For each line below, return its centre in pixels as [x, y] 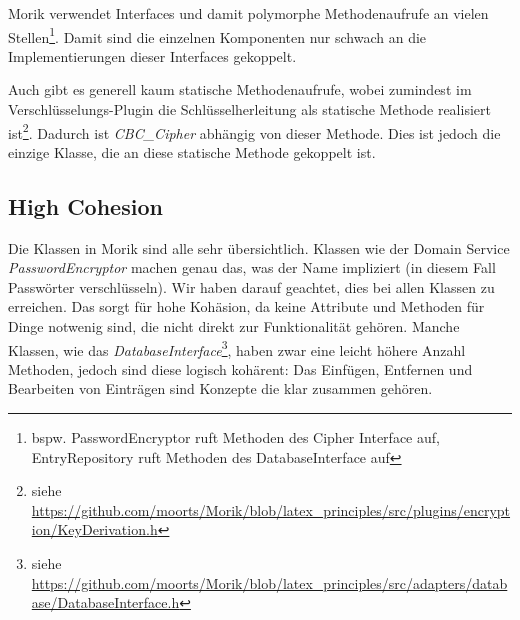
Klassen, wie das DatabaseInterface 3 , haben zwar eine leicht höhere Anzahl [237, 348]
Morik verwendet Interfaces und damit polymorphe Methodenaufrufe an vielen [248, 13]
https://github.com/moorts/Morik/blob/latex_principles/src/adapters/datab [269, 582]
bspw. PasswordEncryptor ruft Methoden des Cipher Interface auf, [235, 437]
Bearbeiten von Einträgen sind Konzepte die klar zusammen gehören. [220, 388]
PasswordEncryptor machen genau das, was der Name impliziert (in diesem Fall [252, 267]
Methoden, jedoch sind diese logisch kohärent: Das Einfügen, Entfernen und [240, 368]
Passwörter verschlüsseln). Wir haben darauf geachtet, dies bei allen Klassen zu [251, 286]
